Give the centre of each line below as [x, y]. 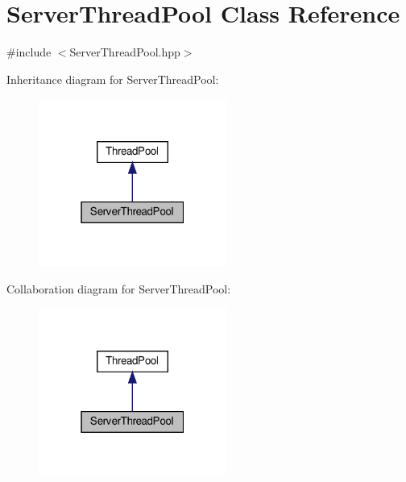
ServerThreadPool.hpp [125, 52]
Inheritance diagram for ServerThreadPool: [113, 79]
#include [29, 52]
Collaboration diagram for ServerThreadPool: [119, 288]
